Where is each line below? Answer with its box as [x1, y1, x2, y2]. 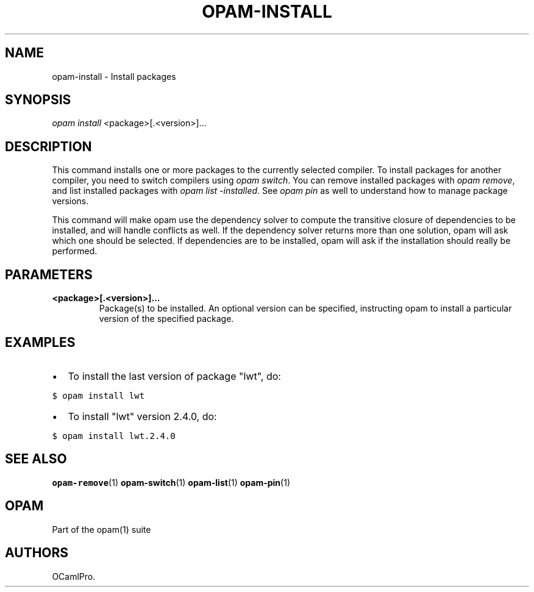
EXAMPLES [5, 334, 76, 350]
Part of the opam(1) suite [52, 524, 151, 535]
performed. [52, 246, 98, 257]
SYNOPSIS [5, 92, 71, 108]
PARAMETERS [5, 266, 93, 282]
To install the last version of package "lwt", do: [68, 369, 281, 382]
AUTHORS [5, 545, 69, 561]
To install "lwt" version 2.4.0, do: [68, 410, 217, 423]
